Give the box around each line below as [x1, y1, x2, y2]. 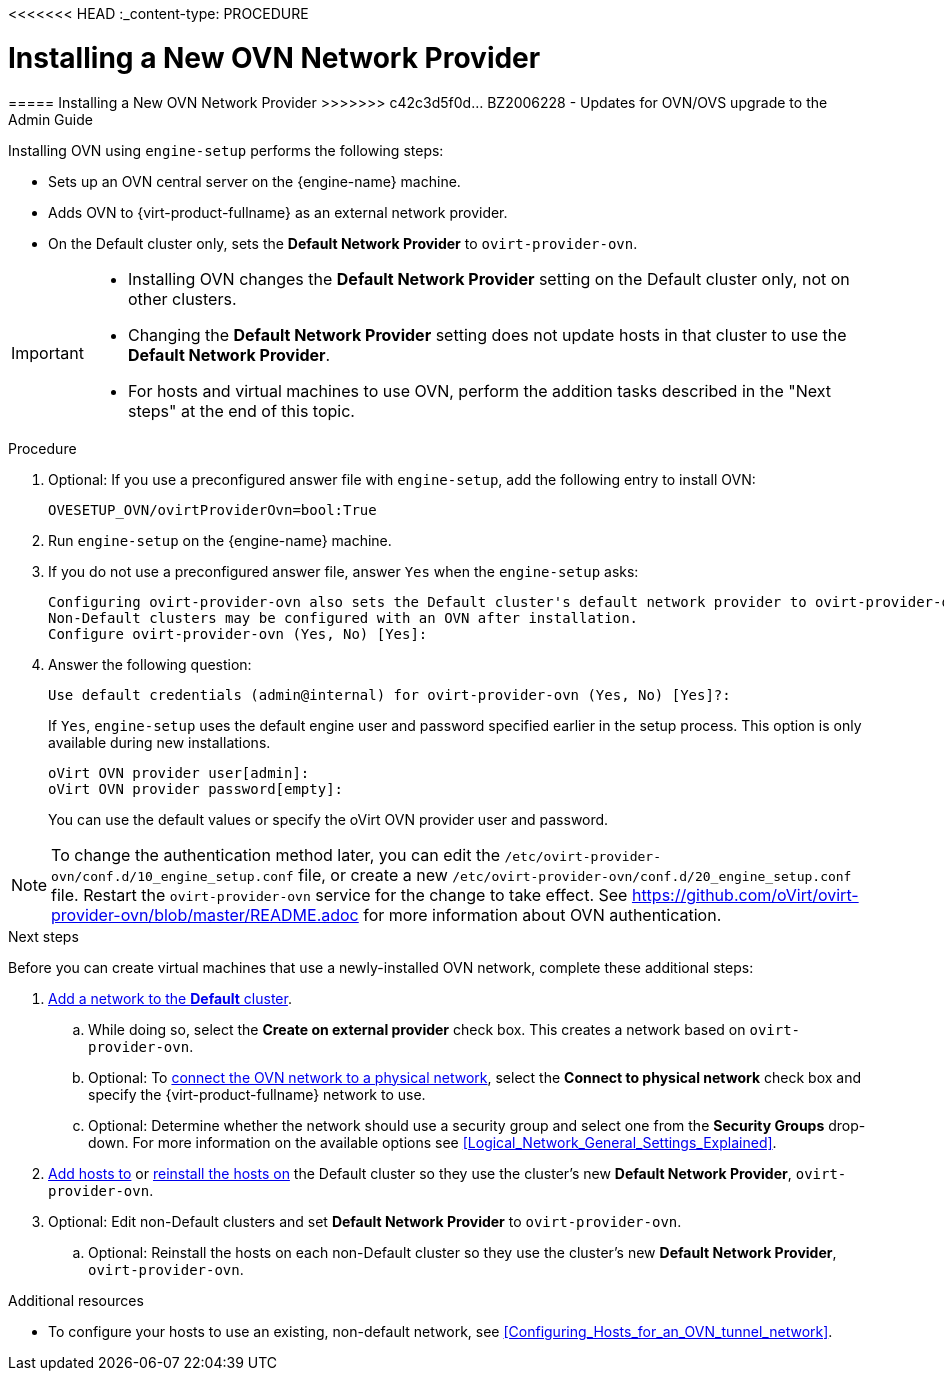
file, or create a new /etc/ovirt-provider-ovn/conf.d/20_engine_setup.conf [298, 864, 852, 885]
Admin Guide [8, 110, 93, 128]
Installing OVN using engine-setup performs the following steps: [8, 141, 444, 159]
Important [11, 342, 84, 363]
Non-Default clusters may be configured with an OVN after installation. [48, 609, 639, 626]
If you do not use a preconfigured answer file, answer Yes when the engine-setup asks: [48, 562, 639, 580]
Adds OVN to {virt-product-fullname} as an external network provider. [48, 203, 508, 221]
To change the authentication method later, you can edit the [51, 844, 500, 865]
